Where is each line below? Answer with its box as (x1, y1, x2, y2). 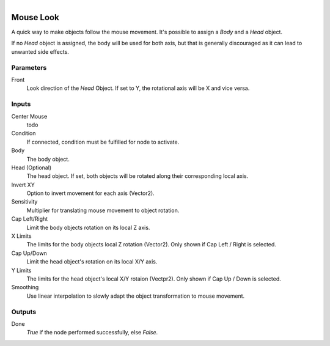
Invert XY (11, 181, 35, 188)
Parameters (11, 63, 47, 72)
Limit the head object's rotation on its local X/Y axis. (26, 258, 158, 265)
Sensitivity (11, 198, 38, 205)
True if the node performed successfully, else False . (26, 329, 158, 336)
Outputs (11, 307, 37, 316)
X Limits (11, 232, 32, 240)
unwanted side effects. (11, 48, 70, 55)
